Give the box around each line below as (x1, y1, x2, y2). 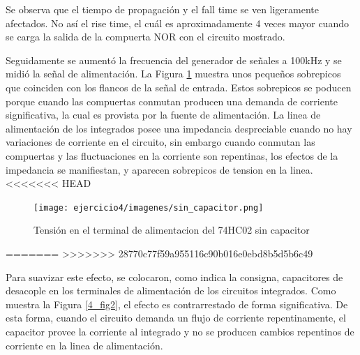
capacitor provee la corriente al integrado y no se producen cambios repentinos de (6, 324, 354, 338)
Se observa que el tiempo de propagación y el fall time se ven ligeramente (6, 2, 319, 16)
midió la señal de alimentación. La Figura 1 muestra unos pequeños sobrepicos (6, 66, 341, 81)
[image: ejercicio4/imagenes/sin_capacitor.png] (33, 202, 264, 213)
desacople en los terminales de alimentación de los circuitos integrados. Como (6, 283, 336, 298)
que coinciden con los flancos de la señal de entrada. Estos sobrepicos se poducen (6, 80, 352, 94)
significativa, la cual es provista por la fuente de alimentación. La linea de (6, 107, 321, 122)
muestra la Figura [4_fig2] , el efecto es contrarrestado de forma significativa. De (6, 296, 348, 311)
